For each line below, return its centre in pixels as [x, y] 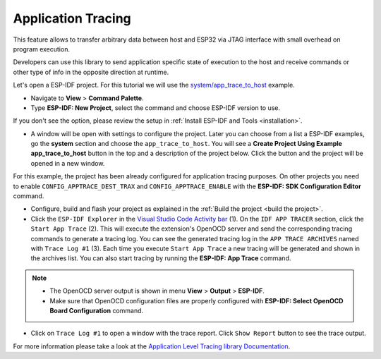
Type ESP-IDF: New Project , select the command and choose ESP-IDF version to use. [156, 108]
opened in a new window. [68, 163]
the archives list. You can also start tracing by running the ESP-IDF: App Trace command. [161, 258]
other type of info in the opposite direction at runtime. [91, 72]
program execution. [42, 49]
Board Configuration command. [97, 310]
